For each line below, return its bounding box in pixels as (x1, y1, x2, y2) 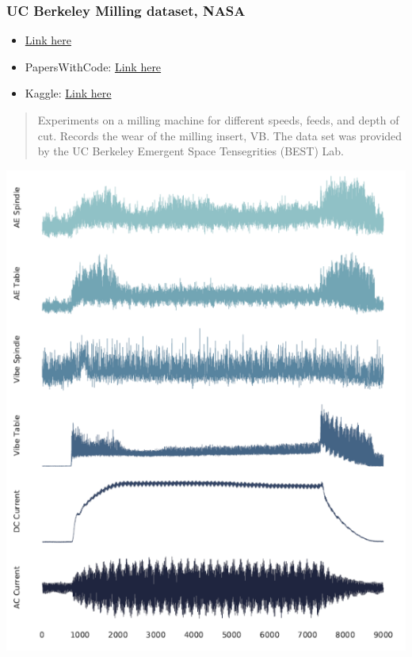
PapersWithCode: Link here (25, 58, 162, 74)
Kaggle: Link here (25, 85, 112, 101)
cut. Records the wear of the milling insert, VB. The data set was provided (37, 127, 402, 143)
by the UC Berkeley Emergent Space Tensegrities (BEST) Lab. (37, 143, 344, 159)
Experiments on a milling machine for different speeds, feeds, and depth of (37, 112, 399, 128)
